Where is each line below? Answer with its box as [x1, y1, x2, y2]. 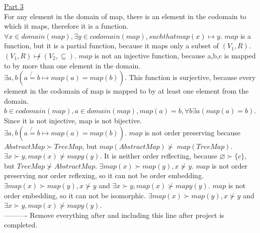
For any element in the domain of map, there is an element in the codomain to [4, 11, 246, 21]
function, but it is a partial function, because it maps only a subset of [4, 40, 219, 51]
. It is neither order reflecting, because [100, 150, 218, 161]
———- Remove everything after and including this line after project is [4, 209, 224, 220]
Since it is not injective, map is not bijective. [4, 115, 142, 125]
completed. [4, 219, 38, 230]
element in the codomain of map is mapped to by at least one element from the [4, 86, 249, 96]
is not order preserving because [144, 127, 241, 137]
